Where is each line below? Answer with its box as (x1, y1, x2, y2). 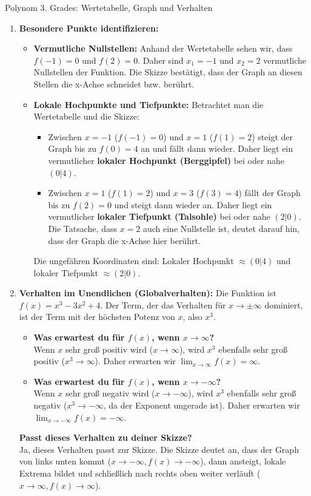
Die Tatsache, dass (48, 222, 117, 234)
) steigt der (252, 130, 293, 143)
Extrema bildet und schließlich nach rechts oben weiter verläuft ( (19, 467, 261, 479)
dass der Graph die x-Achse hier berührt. (48, 234, 201, 246)
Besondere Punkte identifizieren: (19, 21, 159, 34)
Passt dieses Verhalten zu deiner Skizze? (19, 431, 192, 444)
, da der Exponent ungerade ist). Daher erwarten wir (103, 399, 300, 412)
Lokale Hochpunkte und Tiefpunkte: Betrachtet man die (33, 98, 264, 110)
